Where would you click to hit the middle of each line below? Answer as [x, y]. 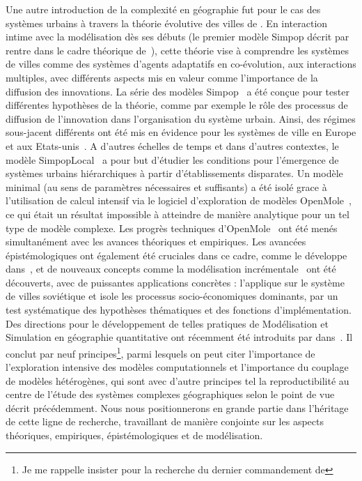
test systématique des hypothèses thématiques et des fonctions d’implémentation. [179, 310]
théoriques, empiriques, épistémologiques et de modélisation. [134, 435]
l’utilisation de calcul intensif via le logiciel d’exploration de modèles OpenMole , [179, 200]
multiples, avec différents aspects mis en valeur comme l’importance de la [162, 77]
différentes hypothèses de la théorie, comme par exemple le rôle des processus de [177, 105]
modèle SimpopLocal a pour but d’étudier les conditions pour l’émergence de [172, 159]
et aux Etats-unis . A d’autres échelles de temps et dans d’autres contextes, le [172, 145]
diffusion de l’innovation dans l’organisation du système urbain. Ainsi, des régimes [181, 118]
